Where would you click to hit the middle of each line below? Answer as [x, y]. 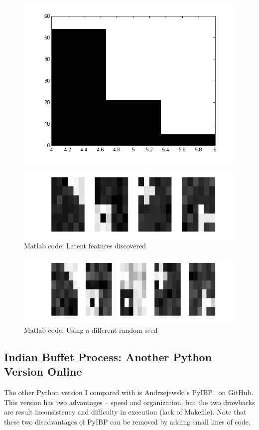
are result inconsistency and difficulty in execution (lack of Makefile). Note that [125, 412]
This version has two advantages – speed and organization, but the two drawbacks [129, 402]
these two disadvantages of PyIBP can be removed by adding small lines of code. [127, 421]
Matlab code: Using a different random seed [91, 329]
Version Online [43, 371]
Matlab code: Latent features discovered [85, 246]
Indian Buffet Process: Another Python [108, 356]
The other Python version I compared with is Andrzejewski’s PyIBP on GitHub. [129, 392]
